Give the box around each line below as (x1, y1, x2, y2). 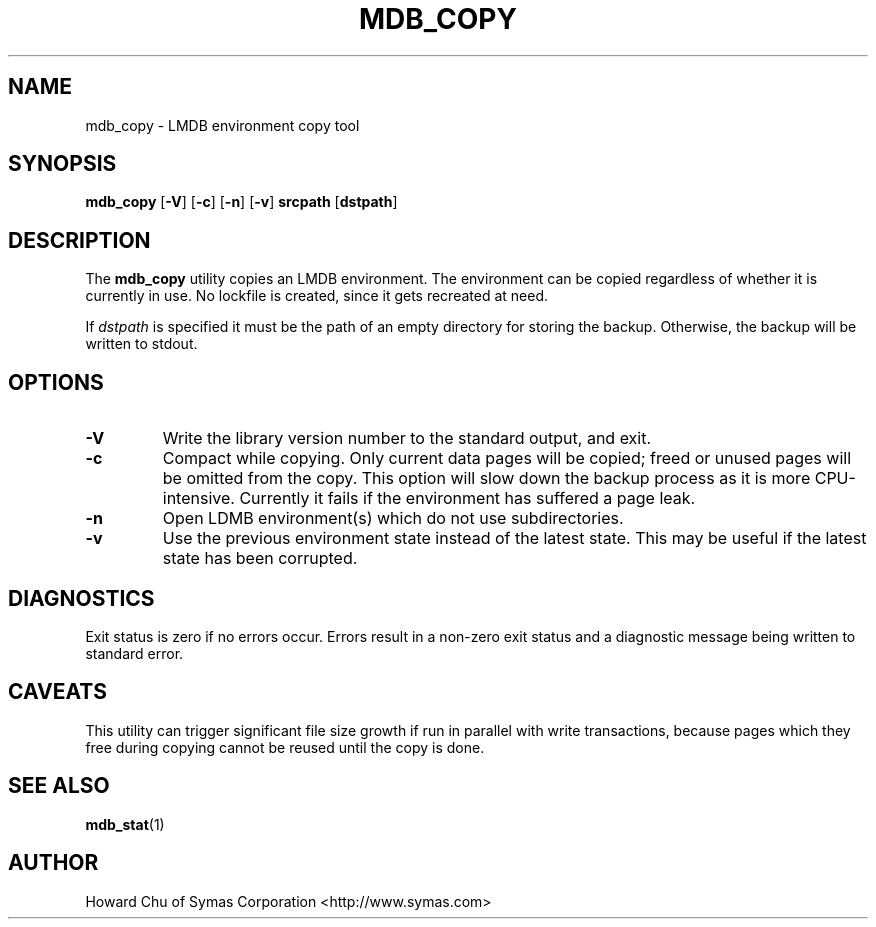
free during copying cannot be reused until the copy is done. (85, 738, 485, 756)
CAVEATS (8, 679, 107, 705)
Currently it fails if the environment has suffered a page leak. (239, 488, 696, 509)
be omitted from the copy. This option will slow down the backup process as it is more (162, 468, 811, 489)
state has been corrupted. (162, 548, 358, 569)
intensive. (162, 488, 235, 509)
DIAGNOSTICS (8, 585, 155, 611)
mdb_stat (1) (85, 815, 165, 833)
